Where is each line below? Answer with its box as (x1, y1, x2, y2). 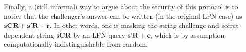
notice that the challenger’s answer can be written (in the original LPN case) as (4, 11, 242, 21)
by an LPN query (73, 29, 125, 39)
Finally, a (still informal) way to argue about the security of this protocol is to (4, 1, 238, 11)
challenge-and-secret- (179, 20, 241, 30)
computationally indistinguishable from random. (4, 39, 148, 49)
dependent (4, 29, 35, 39)
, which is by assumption (150, 29, 225, 39)
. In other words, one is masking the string (49, 20, 177, 30)
